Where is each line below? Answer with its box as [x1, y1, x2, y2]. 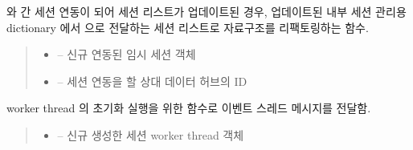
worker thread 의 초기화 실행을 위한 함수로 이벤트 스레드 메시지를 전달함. [6, 99, 371, 116]
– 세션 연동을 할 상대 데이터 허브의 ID [57, 72, 247, 89]
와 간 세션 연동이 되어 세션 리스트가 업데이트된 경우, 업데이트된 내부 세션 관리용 [6, 3, 407, 19]
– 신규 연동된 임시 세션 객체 [57, 46, 196, 63]
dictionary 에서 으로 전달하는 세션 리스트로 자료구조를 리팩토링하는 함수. [6, 18, 369, 35]
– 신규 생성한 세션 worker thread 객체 [57, 126, 244, 143]
